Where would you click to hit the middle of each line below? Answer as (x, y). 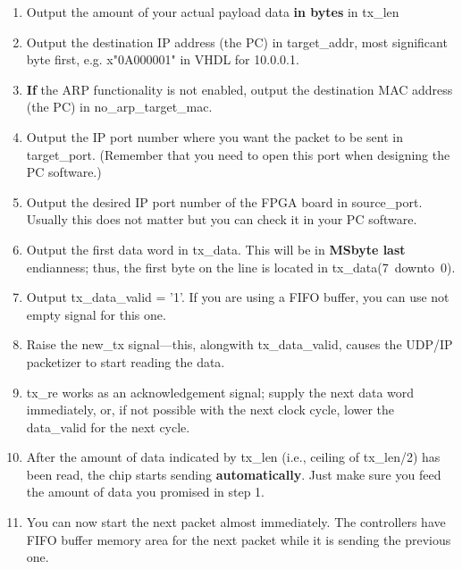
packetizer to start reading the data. (126, 361)
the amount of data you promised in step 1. (145, 492)
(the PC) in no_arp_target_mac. (119, 107)
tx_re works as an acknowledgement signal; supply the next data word (220, 392)
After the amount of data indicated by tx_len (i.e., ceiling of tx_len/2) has (233, 457)
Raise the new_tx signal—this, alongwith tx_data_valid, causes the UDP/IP (239, 344)
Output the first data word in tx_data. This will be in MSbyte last (216, 249)
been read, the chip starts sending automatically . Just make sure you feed (234, 474)
